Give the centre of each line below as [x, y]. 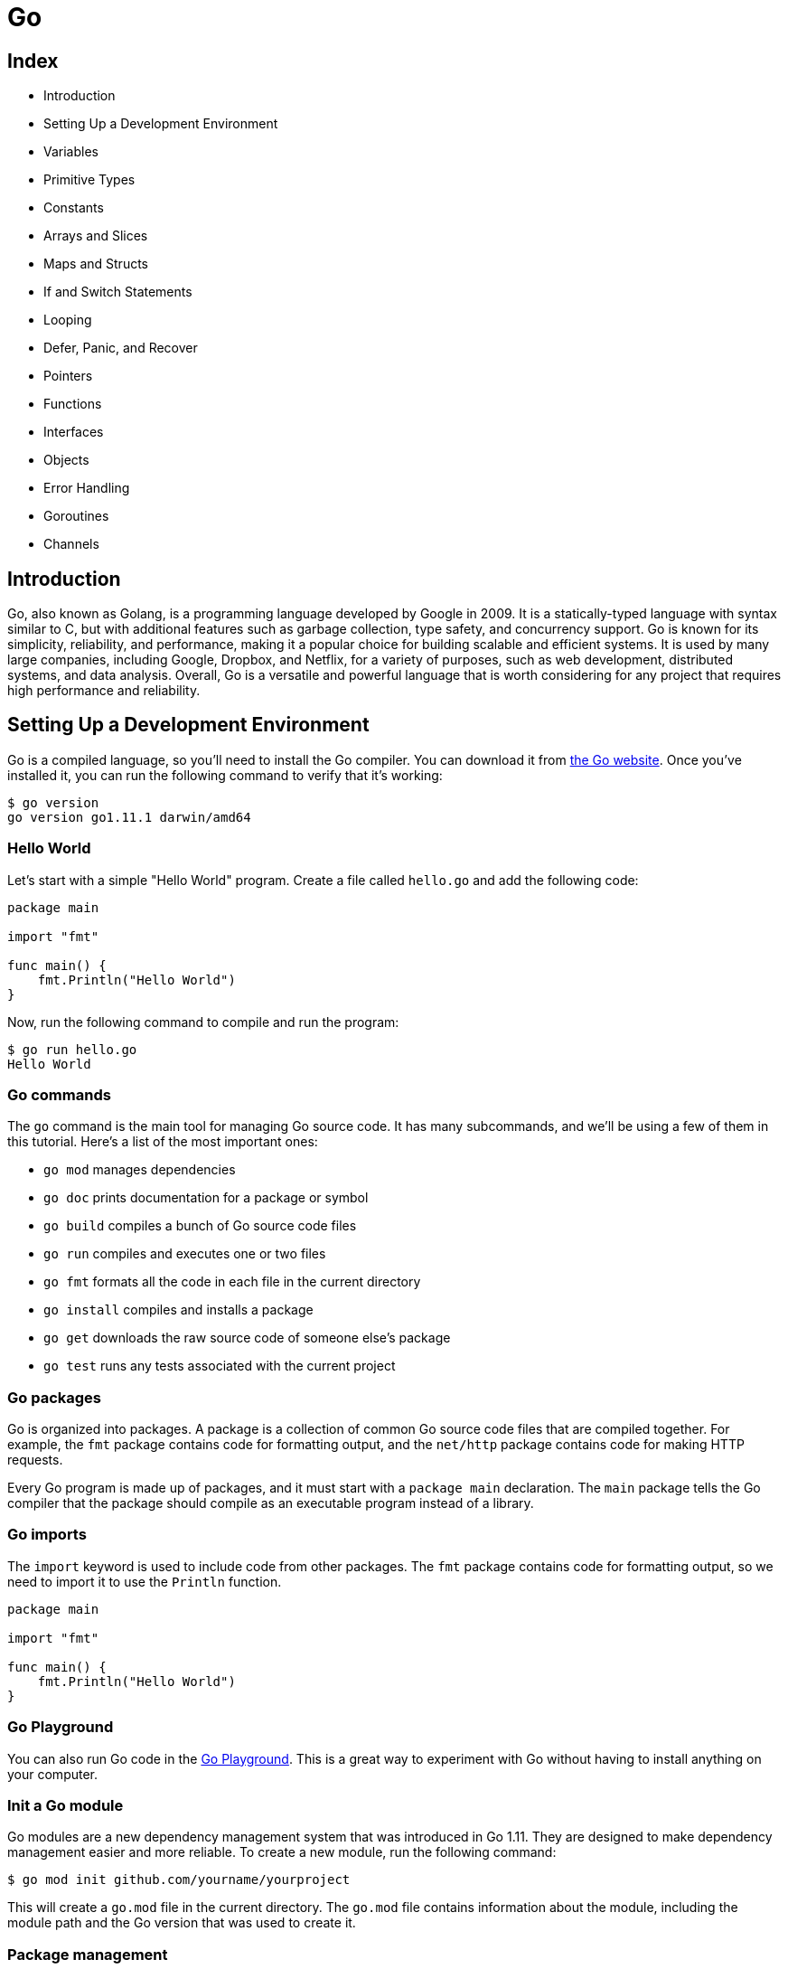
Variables [71, 152]
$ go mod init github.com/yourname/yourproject [179, 1880]
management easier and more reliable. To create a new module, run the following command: [282, 1852]
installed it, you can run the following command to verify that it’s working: [225, 775]
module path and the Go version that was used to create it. [182, 1923]
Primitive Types [89, 180]
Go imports [47, 1535]
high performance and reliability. [104, 691]
